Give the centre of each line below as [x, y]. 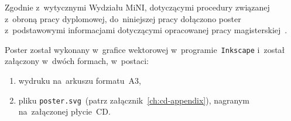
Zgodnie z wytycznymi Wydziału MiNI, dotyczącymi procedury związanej [137, 7]
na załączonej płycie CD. [64, 111]
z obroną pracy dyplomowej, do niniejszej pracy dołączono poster [123, 18]
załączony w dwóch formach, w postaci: [77, 61]
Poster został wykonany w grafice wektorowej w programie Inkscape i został [145, 49]
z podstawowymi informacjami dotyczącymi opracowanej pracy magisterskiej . [146, 30]
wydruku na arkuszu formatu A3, [80, 81]
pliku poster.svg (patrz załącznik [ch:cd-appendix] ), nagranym [134, 100]
